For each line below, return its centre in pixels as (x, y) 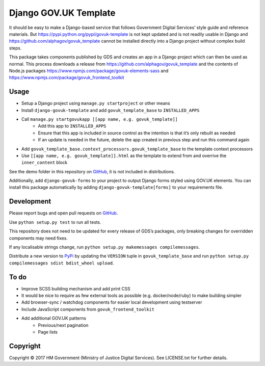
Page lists (48, 332)
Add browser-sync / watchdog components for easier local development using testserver (112, 302)
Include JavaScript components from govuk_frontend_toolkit (88, 309)
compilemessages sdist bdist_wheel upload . (62, 263)
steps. (15, 48)
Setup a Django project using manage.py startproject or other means (96, 104)
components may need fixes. (39, 238)
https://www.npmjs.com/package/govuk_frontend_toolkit (67, 78)
